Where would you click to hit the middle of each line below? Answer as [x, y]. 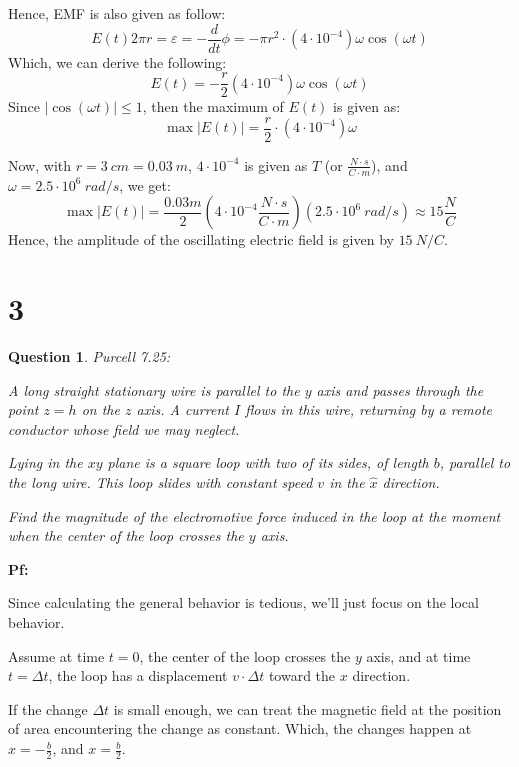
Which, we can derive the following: [117, 61]
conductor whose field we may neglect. [124, 428]
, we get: [145, 184]
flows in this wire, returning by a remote [369, 409]
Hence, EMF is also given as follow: [117, 13]
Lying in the [45, 462]
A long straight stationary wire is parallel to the [154, 389]
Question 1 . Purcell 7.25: [89, 356]
